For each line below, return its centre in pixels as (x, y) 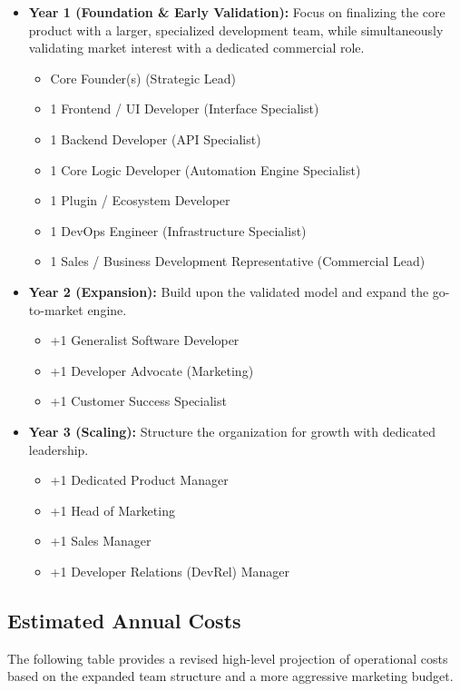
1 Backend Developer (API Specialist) (156, 138)
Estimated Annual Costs (124, 620)
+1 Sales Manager (101, 541)
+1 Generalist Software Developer (145, 340)
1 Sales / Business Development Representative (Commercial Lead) (238, 261)
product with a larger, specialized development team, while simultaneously (236, 30)
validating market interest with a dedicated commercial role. (196, 48)
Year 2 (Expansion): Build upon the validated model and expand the (229, 291)
